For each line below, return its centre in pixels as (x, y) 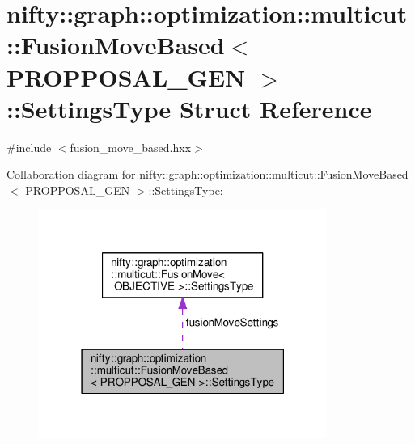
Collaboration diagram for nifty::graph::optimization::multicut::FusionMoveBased (207, 174)
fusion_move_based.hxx (131, 147)
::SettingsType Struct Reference (189, 108)
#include (29, 147)
